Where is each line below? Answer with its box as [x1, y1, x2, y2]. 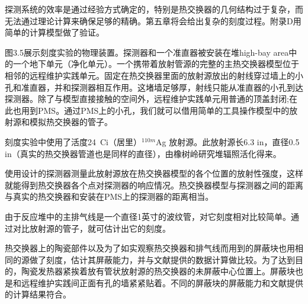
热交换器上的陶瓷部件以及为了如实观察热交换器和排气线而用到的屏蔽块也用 [5, 242, 295, 254]
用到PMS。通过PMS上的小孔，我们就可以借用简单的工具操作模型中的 [21, 104, 290, 116]
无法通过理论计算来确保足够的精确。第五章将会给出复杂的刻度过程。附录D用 [5, 14, 301, 27]
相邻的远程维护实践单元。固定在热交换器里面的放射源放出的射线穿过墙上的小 [5, 69, 303, 81]
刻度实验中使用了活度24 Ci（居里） [5, 135, 142, 148]
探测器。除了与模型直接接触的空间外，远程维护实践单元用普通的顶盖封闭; [5, 92, 289, 105]
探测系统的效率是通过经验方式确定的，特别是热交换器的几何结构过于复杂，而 [5, 3, 303, 15]
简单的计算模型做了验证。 [5, 26, 104, 39]
